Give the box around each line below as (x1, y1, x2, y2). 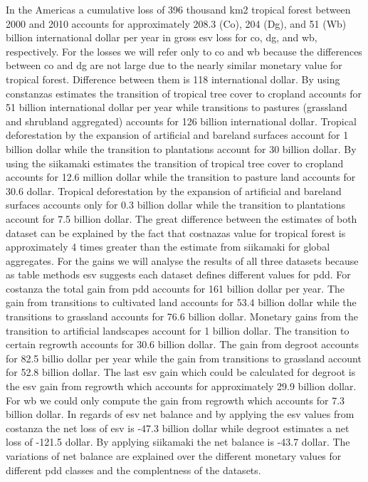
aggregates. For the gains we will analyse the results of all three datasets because (6, 253, 359, 268)
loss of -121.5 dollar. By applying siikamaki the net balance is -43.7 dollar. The (6, 434, 350, 449)
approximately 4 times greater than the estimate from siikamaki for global (6, 239, 330, 254)
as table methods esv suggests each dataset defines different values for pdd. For (6, 267, 351, 282)
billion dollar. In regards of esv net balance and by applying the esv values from (6, 407, 354, 421)
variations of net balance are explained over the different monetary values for (6, 449, 342, 463)
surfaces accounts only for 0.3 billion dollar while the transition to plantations (6, 197, 345, 212)
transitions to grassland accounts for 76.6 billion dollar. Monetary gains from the (6, 309, 359, 324)
